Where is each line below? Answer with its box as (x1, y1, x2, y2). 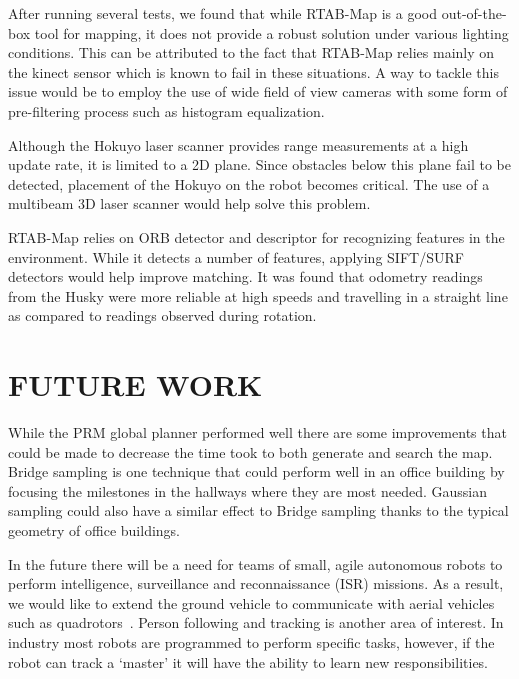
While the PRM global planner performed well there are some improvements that (8, 422, 507, 443)
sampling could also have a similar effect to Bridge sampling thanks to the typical (8, 500, 509, 521)
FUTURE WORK (8, 364, 263, 405)
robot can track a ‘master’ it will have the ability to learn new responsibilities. (8, 651, 489, 672)
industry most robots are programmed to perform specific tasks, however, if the (8, 631, 495, 652)
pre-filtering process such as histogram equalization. (8, 100, 325, 121)
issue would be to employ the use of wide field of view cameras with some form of (8, 81, 508, 102)
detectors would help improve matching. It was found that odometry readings (8, 266, 483, 287)
